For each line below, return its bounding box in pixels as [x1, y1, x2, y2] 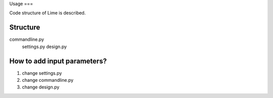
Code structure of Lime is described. [9, 10, 86, 16]
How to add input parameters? [9, 57, 107, 65]
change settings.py [22, 70, 62, 76]
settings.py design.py [22, 43, 67, 50]
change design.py [22, 84, 60, 90]
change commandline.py [22, 77, 74, 83]
